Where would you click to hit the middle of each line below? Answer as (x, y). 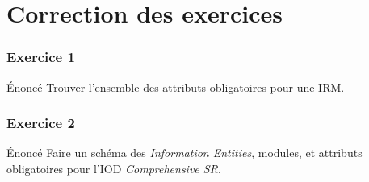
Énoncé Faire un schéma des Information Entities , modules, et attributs (184, 153)
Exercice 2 (41, 123)
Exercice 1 (41, 57)
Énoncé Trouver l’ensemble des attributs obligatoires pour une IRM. (176, 87)
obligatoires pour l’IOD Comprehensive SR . (114, 168)
